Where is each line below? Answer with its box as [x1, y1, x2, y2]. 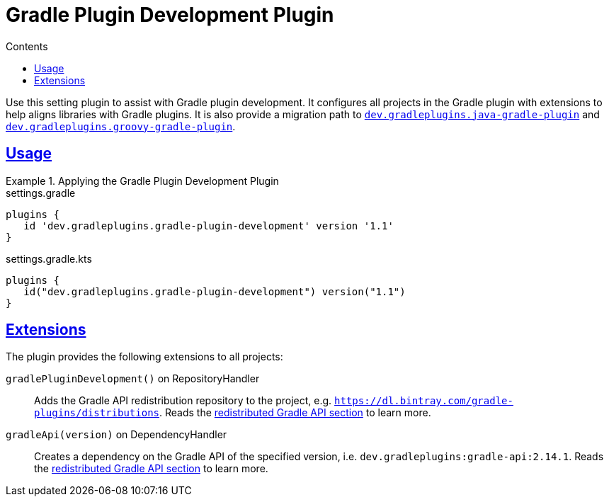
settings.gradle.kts [6, 252, 92, 265]
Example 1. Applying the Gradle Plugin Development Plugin [6, 174, 279, 187]
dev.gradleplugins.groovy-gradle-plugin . [6, 120, 236, 132]
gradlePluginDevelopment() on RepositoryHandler [6, 372, 260, 385]
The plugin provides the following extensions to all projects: [6, 350, 283, 363]
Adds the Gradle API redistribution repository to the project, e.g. [34, 394, 332, 407]
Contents [6, 40, 48, 52]
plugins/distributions [34, 407, 160, 419]
